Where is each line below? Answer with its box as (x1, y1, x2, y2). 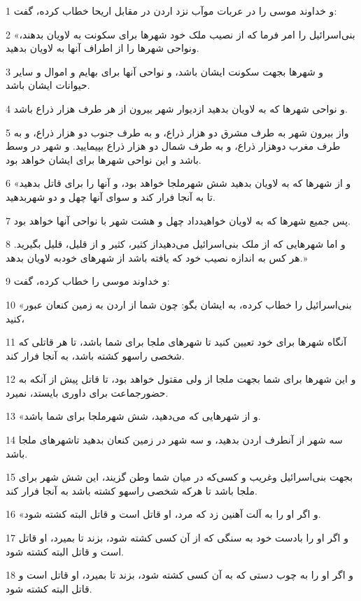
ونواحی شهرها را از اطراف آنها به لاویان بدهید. (6, 41, 199, 55)
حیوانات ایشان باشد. (6, 78, 90, 92)
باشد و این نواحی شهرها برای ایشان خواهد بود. (6, 152, 201, 167)
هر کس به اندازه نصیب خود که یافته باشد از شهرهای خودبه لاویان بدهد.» (6, 250, 308, 264)
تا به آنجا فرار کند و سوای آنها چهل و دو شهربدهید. (6, 189, 215, 204)
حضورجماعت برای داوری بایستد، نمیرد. (6, 385, 169, 400)
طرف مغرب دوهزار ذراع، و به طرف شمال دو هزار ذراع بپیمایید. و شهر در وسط (6, 139, 341, 153)
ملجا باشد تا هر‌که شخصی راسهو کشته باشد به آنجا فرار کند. (6, 483, 257, 497)
